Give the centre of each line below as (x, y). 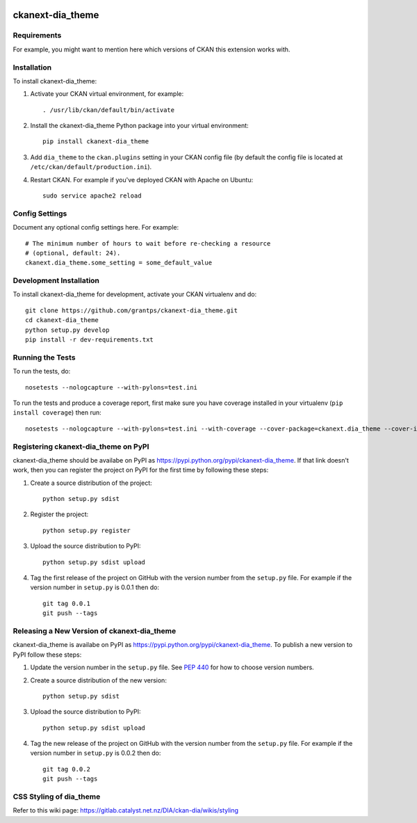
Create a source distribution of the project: (91, 483)
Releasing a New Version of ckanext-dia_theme (95, 631)
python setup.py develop (67, 330)
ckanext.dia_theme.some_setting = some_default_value (118, 263)
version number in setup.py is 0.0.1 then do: (95, 587)
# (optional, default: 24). (73, 253)
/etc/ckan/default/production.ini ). (91, 167)
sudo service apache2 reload (92, 196)
